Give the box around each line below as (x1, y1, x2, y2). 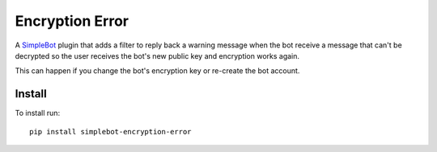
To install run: (15, 109, 61, 118)
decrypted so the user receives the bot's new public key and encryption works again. (15, 51, 299, 60)
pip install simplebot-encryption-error (29, 127, 192, 136)
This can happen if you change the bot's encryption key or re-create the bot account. (15, 66, 300, 76)
